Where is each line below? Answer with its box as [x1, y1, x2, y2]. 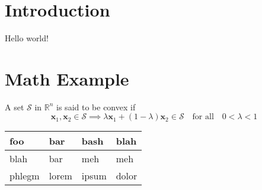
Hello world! [5, 32, 49, 44]
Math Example [5, 66, 129, 90]
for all [192, 113, 214, 122]
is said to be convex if [56, 100, 136, 113]
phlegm [9, 169, 40, 183]
